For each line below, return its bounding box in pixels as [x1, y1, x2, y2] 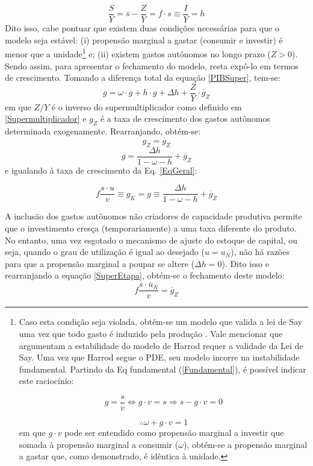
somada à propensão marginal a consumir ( [19, 438, 179, 450]
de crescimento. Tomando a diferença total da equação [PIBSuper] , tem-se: [5, 71, 280, 84]
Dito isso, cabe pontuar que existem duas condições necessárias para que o [5, 22, 279, 34]
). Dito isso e [222, 257, 269, 269]
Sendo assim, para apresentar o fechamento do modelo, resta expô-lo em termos [5, 59, 299, 72]
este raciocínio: [19, 374, 74, 387]
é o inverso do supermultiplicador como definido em [51, 100, 242, 113]
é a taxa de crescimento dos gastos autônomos [100, 112, 270, 125]
